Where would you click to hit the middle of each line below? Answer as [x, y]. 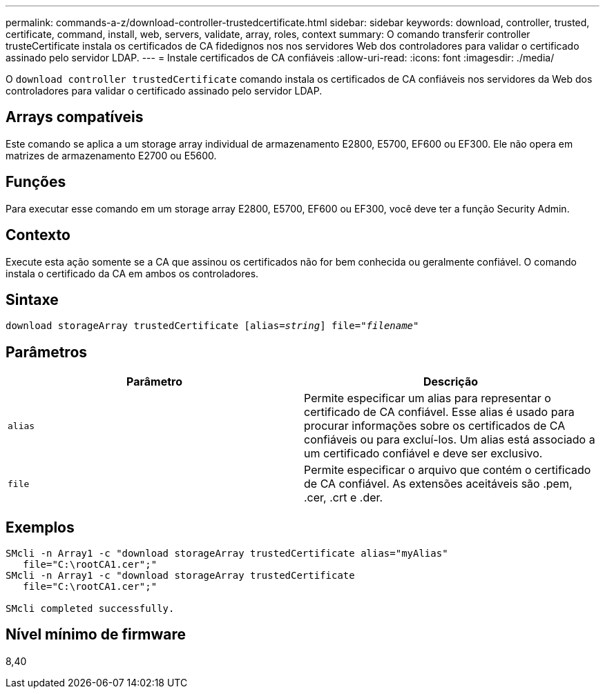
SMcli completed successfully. [90, 609]
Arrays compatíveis [75, 117]
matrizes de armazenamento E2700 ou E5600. [111, 155]
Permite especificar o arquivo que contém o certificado [448, 470]
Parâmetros [47, 352]
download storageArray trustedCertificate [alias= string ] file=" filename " [212, 326]
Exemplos [40, 527]
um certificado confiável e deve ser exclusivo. [423, 454]
